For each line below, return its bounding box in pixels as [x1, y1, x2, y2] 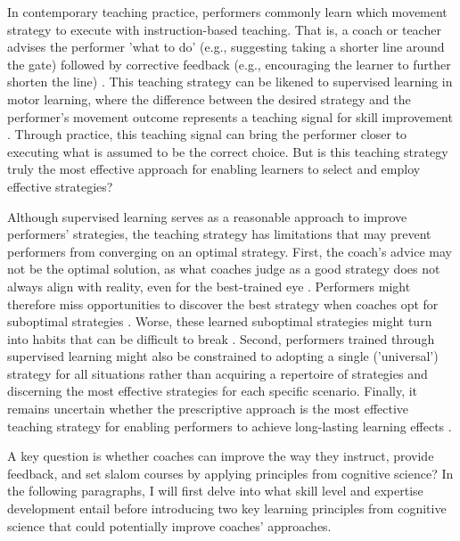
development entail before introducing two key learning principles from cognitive [7, 499, 447, 518]
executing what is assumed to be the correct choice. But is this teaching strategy [7, 142, 448, 160]
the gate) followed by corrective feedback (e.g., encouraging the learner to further [7, 54, 451, 73]
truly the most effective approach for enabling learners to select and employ [7, 160, 421, 178]
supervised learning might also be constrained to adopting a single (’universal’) [7, 347, 439, 365]
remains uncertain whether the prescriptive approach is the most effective [7, 399, 409, 418]
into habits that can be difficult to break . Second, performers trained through [7, 329, 435, 348]
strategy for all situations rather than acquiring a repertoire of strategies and [7, 364, 428, 382]
